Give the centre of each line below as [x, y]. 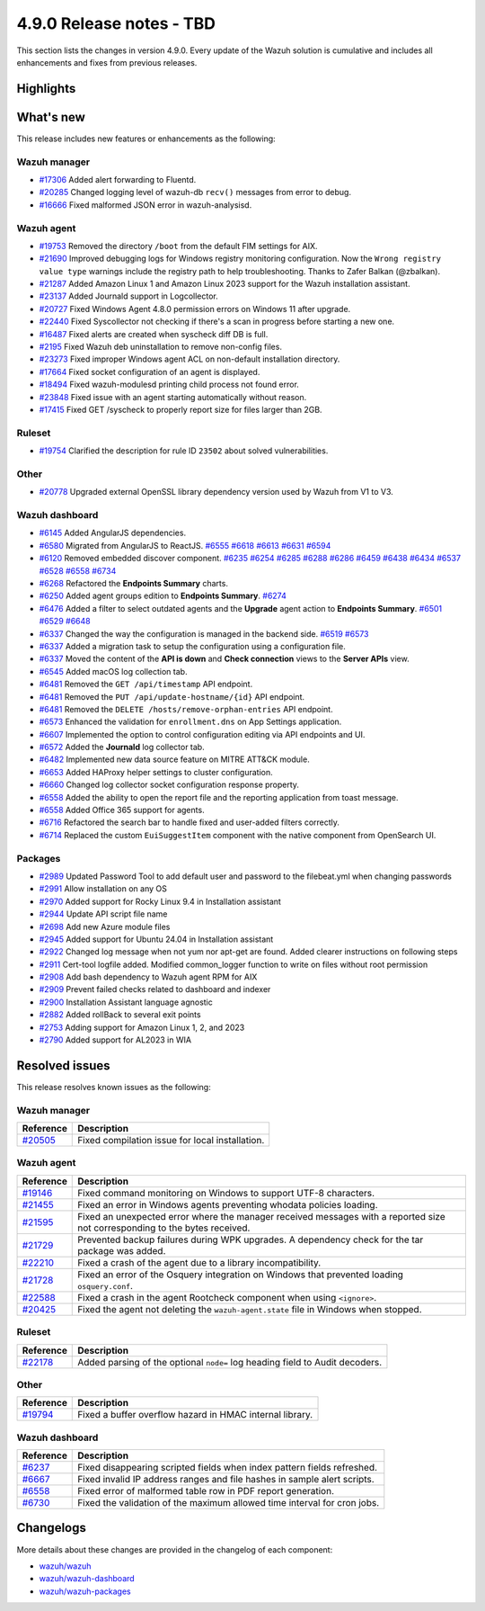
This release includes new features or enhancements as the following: [146, 139]
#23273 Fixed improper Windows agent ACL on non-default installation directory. [190, 359]
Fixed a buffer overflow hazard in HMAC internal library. [195, 1415]
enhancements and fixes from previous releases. [107, 62]
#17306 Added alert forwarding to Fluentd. [118, 179]
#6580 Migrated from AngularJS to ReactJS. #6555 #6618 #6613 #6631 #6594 [185, 545]
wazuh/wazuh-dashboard [87, 1579]
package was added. [122, 1250]
